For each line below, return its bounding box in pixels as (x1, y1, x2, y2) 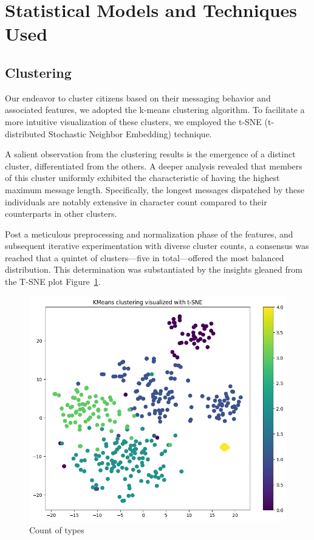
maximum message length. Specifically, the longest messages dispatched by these (5, 183, 304, 196)
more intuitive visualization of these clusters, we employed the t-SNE (5, 115, 262, 128)
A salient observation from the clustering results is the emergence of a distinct (5, 148, 296, 160)
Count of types (29, 523, 84, 536)
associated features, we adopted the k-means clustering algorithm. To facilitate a (5, 103, 305, 116)
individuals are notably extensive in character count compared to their (5, 195, 267, 208)
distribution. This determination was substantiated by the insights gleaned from (5, 263, 302, 276)
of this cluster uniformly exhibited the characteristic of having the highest (5, 171, 280, 184)
